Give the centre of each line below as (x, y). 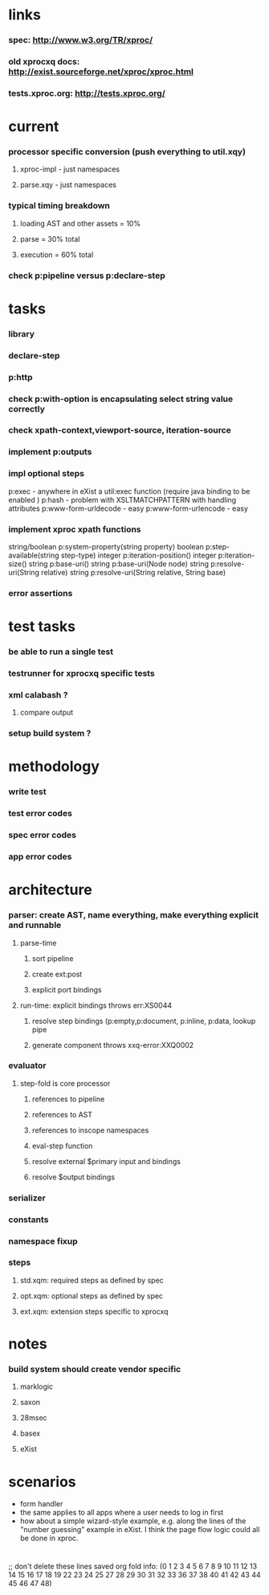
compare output (47, 713)
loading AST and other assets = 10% (80, 223)
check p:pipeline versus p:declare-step (87, 275)
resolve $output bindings (73, 1177)
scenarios (42, 1482)
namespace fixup (43, 1241)
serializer (27, 1198)
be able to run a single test (61, 652)
